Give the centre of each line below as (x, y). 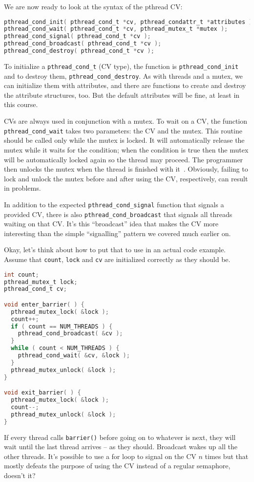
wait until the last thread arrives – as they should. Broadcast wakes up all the (121, 447)
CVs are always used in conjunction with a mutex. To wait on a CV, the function (126, 121)
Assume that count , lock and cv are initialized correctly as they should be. (117, 259)
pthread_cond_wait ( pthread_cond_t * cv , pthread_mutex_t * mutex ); (116, 29)
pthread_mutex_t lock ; (41, 282)
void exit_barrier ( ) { (42, 393)
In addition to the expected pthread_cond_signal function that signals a (114, 204)
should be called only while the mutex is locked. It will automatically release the (124, 140)
